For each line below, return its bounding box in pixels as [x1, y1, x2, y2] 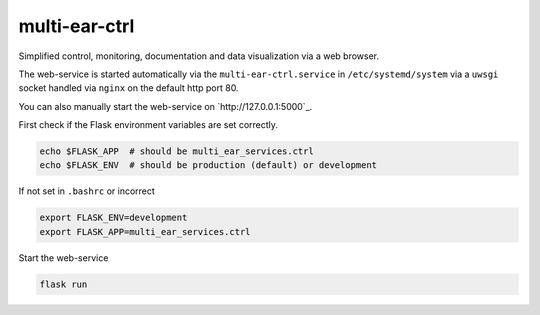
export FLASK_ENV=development [39, 212, 188, 224]
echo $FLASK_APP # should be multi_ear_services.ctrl [39, 146, 314, 157]
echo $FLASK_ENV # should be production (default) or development [39, 160, 378, 171]
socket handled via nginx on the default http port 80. [18, 82, 239, 94]
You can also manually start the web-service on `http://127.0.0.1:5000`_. [18, 100, 313, 112]
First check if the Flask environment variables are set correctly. [18, 119, 279, 131]
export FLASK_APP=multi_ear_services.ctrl [39, 226, 251, 237]
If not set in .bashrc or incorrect [18, 185, 155, 197]
